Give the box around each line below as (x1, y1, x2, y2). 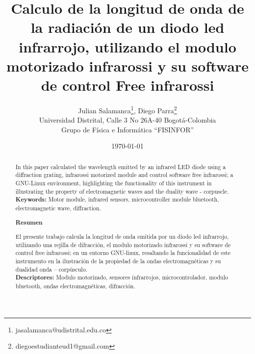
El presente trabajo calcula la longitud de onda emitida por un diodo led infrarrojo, (15, 232, 229, 241)
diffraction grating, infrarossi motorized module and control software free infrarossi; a (15, 171, 233, 179)
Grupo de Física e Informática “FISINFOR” (61, 124, 194, 134)
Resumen (15, 218, 43, 227)
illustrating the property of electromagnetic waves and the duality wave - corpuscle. (15, 187, 229, 195)
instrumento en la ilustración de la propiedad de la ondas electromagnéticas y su (15, 257, 221, 265)
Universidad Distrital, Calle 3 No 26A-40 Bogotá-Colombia (39, 115, 216, 125)
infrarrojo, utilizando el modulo (19, 36, 236, 56)
